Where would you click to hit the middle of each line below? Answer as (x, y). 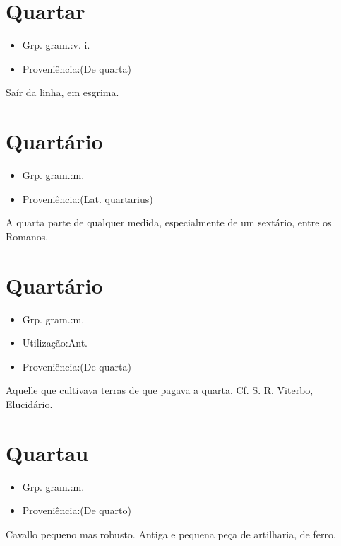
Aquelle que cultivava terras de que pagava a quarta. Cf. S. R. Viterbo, (160, 390)
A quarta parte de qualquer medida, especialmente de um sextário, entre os (169, 222)
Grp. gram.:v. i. (56, 45)
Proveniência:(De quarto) (77, 510)
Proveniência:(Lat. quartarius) (88, 198)
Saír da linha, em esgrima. (62, 92)
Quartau (47, 452)
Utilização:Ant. (55, 343)
